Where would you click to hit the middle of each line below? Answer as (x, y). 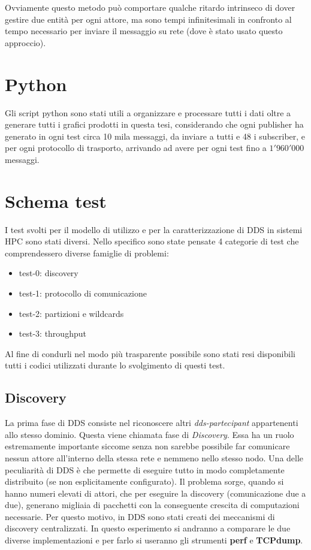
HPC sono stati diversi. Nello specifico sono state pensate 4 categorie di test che (152, 241)
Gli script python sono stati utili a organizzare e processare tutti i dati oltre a (148, 112)
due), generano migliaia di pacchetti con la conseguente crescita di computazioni (152, 505)
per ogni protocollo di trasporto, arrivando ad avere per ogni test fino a (136, 148)
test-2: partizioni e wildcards (71, 313)
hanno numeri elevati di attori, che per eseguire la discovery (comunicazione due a (155, 493)
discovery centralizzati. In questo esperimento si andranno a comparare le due (148, 528)
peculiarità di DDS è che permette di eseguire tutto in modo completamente (145, 469)
